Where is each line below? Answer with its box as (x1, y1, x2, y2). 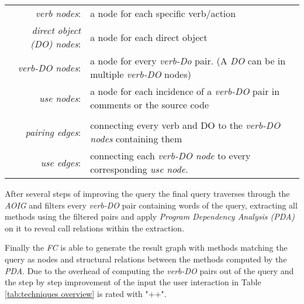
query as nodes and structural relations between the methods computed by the (5, 252, 287, 265)
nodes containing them (90, 132, 182, 145)
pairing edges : (25, 125, 81, 139)
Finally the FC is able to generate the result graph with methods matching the (5, 241, 288, 254)
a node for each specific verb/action (90, 6, 236, 20)
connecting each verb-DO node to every (90, 149, 251, 162)
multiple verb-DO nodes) (90, 67, 191, 81)
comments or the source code (90, 98, 209, 111)
